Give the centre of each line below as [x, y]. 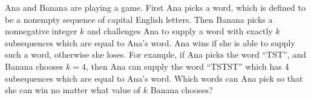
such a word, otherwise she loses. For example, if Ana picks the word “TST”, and [155, 54]
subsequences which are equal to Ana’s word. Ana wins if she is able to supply [150, 42]
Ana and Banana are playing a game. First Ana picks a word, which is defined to [155, 7]
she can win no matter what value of [73, 90]
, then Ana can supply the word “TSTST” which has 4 [188, 66]
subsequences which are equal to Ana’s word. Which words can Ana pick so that [154, 78]
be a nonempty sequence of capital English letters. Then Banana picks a [139, 19]
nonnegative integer [41, 31]
